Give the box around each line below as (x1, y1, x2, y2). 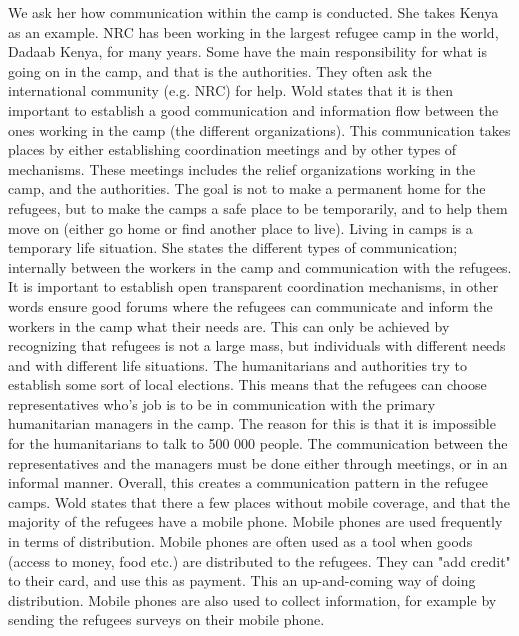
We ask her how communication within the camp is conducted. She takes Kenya (8, 2, 499, 22)
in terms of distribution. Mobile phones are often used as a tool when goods (8, 531, 473, 552)
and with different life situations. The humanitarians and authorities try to (8, 354, 468, 375)
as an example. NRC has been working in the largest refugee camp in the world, (8, 21, 499, 42)
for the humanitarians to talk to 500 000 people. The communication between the (8, 433, 508, 454)
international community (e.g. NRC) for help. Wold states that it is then (8, 80, 454, 101)
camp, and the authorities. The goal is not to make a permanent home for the (8, 178, 486, 199)
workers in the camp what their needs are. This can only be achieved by (8, 315, 450, 336)
